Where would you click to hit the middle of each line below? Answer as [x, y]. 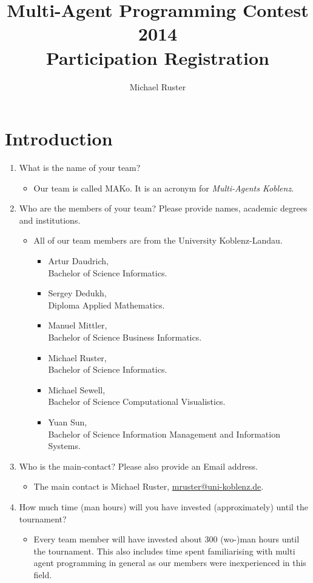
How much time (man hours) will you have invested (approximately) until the [164, 506]
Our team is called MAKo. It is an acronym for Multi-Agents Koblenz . [164, 188]
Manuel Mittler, [78, 325]
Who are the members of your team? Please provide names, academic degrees [163, 208]
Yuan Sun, [68, 421]
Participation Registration [158, 57]
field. [43, 574]
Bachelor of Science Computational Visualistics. [137, 401]
